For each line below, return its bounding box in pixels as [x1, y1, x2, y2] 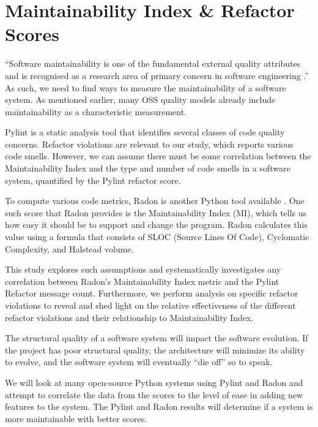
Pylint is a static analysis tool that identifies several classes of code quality [5, 126, 285, 138]
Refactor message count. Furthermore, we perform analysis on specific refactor [5, 287, 298, 300]
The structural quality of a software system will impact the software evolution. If [5, 331, 308, 344]
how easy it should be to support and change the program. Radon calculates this [5, 218, 308, 231]
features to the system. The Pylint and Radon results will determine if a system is [5, 400, 313, 413]
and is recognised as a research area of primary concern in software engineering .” [5, 69, 309, 81]
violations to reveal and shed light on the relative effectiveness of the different [5, 299, 296, 311]
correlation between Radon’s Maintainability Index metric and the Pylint [5, 274, 279, 287]
